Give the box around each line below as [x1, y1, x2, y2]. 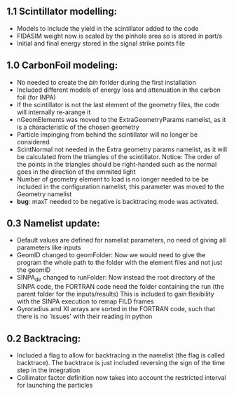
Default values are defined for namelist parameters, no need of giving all [16, 236, 226, 245]
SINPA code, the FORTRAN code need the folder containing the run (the [16, 282, 225, 291]
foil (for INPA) [16, 93, 57, 101]
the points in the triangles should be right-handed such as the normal [16, 160, 217, 168]
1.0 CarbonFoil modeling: [6, 60, 118, 71]
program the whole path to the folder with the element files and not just [16, 259, 223, 267]
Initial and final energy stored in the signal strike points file [16, 39, 186, 48]
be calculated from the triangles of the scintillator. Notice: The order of [16, 152, 221, 161]
